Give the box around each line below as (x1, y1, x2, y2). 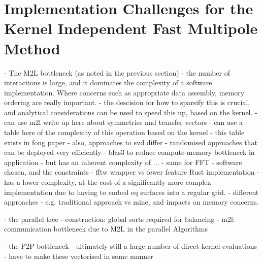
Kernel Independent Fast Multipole (4, 18, 258, 39)
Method (4, 38, 60, 58)
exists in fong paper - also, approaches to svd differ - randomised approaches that (4, 137, 257, 147)
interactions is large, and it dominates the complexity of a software (4, 77, 212, 88)
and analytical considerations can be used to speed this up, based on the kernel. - (4, 107, 257, 117)
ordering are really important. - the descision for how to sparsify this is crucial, (4, 97, 250, 108)
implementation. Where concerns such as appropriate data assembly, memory (4, 87, 245, 97)
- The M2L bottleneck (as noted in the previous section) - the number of (4, 67, 230, 78)
